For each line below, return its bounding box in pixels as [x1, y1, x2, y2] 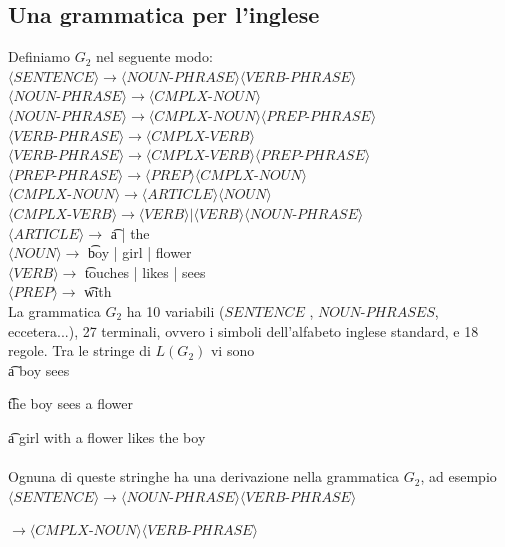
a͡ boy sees [8, 359, 70, 380]
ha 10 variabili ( [126, 300, 225, 321]
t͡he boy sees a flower [8, 393, 133, 414]
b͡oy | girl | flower [88, 242, 192, 263]
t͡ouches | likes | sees [85, 261, 206, 282]
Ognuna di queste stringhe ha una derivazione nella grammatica [8, 466, 400, 487]
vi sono [210, 340, 255, 361]
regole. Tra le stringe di [8, 340, 151, 361]
